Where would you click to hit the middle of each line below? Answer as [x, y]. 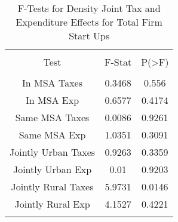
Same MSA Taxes [52, 117]
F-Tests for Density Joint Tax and [89, 8]
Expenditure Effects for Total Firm [89, 22]
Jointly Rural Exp [52, 204]
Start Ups [89, 36]
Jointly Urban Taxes [53, 152]
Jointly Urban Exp [52, 169]
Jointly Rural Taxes [52, 186]
